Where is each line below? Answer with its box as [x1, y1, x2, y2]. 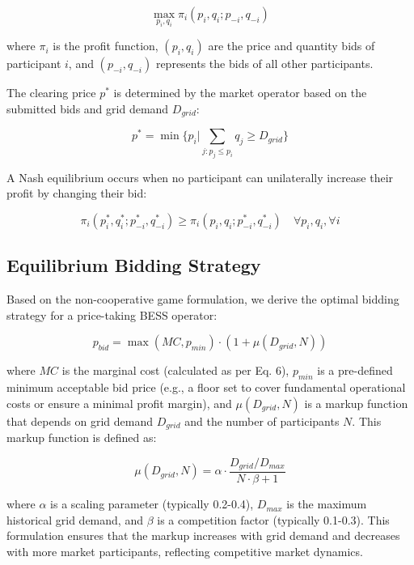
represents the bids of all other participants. [155, 55, 374, 72]
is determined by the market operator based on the [113, 84, 367, 101]
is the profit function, [53, 37, 158, 54]
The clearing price [6, 84, 96, 101]
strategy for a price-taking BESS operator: [6, 306, 218, 323]
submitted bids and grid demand [6, 100, 169, 117]
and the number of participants [184, 412, 340, 429]
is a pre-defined [317, 362, 393, 379]
